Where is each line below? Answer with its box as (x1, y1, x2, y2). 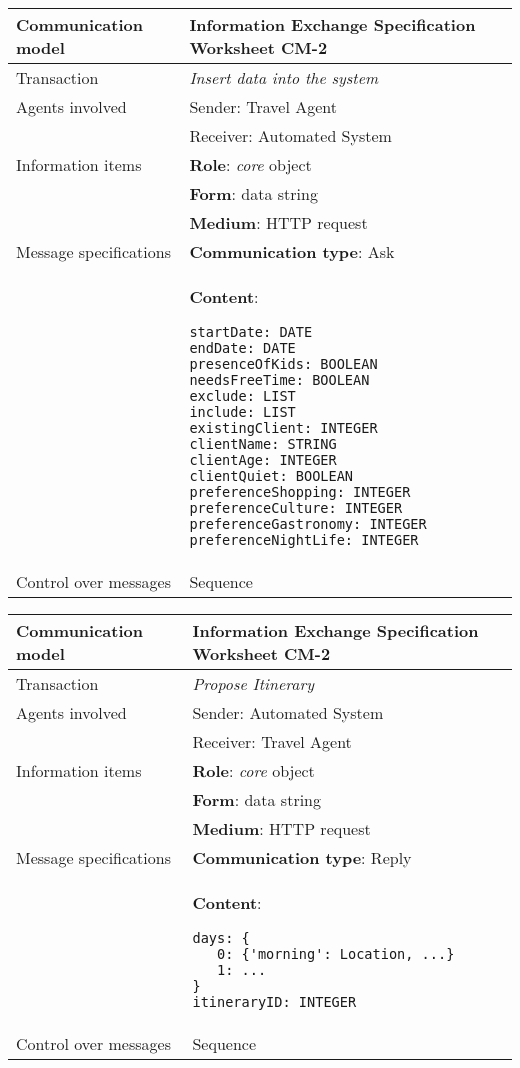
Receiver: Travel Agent (192, 730, 352, 753)
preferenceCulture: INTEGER (189, 500, 403, 516)
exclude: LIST (189, 388, 296, 404)
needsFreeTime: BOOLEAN (189, 372, 370, 388)
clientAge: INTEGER (189, 452, 337, 468)
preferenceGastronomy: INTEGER (189, 516, 427, 532)
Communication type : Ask (189, 240, 395, 263)
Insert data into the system (189, 66, 379, 89)
